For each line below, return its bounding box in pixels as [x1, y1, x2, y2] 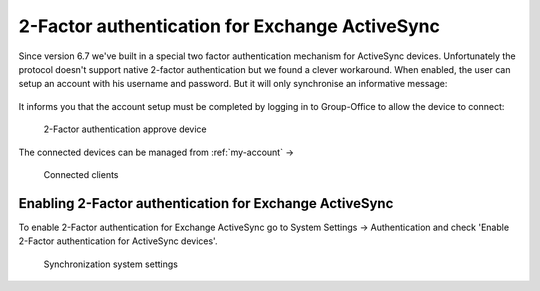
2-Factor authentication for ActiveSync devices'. [18, 235, 218, 247]
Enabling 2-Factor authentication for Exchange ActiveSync [18, 195, 394, 212]
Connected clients [43, 168, 119, 180]
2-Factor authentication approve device [43, 123, 207, 135]
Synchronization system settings [43, 258, 179, 270]
